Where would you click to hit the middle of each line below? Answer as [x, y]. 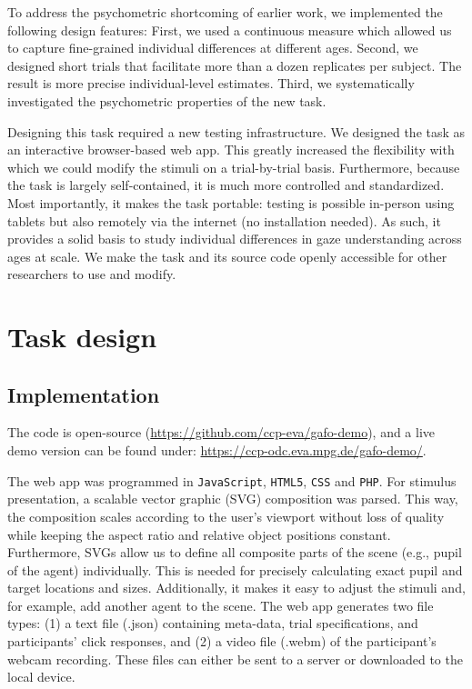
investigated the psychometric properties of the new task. [167, 100]
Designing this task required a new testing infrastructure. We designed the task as [236, 131]
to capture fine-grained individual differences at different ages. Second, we [213, 48]
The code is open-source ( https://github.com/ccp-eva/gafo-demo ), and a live [221, 432]
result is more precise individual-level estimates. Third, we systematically [211, 83]
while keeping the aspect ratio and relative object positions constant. [199, 534]
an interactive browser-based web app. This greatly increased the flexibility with [231, 150]
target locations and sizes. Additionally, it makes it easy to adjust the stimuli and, [236, 588]
